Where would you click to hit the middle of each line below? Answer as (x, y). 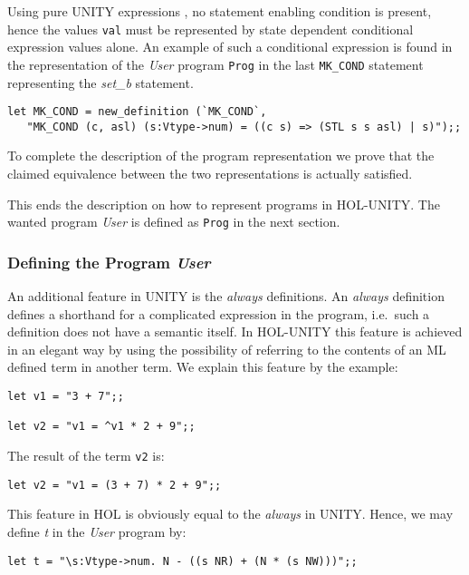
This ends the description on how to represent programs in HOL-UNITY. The (224, 204)
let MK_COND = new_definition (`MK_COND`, (137, 112)
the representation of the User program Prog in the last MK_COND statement (215, 64)
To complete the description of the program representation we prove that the (221, 156)
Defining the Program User (109, 262)
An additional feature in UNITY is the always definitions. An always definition (226, 296)
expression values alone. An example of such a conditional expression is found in (230, 47)
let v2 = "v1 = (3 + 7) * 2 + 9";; (115, 485)
